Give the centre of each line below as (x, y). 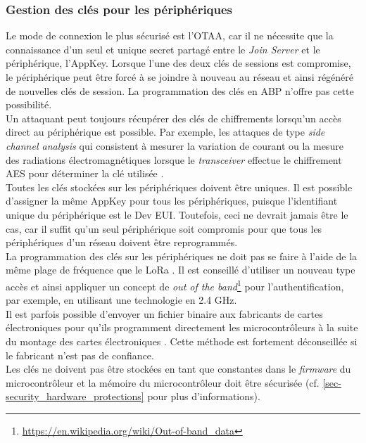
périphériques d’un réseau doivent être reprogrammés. (122, 242)
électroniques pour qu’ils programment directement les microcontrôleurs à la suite (182, 327)
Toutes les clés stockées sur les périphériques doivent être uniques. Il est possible (179, 187)
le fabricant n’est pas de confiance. (80, 355)
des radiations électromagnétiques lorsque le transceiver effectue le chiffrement (174, 159)
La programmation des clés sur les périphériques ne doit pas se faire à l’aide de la (182, 256)
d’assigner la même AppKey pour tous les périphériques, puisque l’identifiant (172, 201)
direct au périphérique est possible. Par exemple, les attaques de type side (165, 132)
